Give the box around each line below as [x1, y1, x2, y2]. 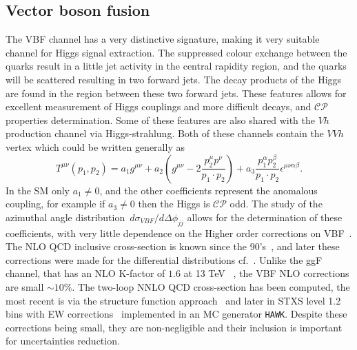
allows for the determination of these [187, 209, 343, 224]
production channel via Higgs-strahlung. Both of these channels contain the [6, 126, 324, 141]
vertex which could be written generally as [6, 139, 185, 154]
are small [6, 279, 44, 294]
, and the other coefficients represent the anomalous [99, 183, 318, 197]
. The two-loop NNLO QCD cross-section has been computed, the [72, 279, 350, 294]
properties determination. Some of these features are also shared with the [6, 112, 315, 127]
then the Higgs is [138, 196, 210, 211]
